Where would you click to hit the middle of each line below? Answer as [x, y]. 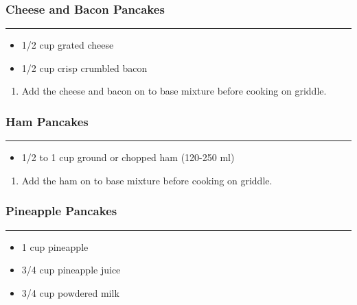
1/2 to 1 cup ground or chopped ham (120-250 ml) [128, 157]
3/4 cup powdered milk [70, 292]
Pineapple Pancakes [61, 211]
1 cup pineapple [55, 246]
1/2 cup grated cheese [68, 45]
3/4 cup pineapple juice [71, 270]
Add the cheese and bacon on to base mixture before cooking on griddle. [174, 91]
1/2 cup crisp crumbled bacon [84, 68]
